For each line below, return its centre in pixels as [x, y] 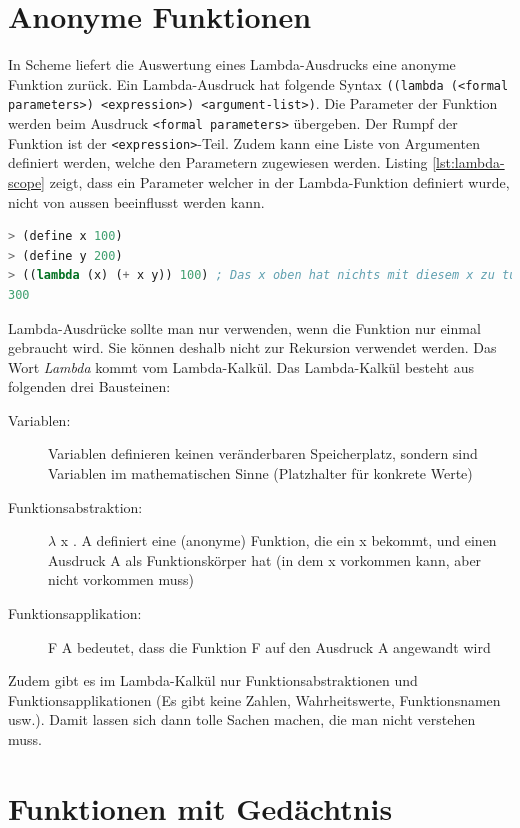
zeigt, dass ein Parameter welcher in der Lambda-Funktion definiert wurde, [279, 181]
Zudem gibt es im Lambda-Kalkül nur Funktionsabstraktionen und [213, 680]
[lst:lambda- [468, 162]
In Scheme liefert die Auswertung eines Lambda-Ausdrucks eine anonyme [232, 64]
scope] [27, 181]
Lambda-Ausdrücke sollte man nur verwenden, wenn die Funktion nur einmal [244, 327]
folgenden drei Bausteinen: [89, 386]
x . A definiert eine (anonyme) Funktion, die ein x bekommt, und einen [278, 540]
